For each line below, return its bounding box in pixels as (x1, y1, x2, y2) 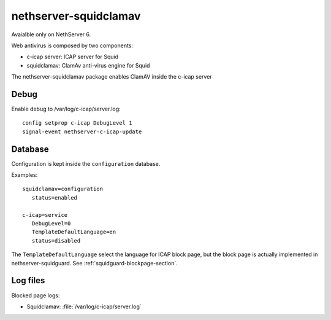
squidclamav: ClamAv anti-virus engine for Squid (26, 61, 150, 69)
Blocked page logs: (11, 292, 61, 299)
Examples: (11, 171, 38, 179)
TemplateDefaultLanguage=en (31, 228, 116, 236)
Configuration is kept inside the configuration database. (11, 160, 161, 167)
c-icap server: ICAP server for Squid (26, 53, 119, 61)
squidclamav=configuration (22, 185, 104, 193)
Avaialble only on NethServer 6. (11, 31, 91, 38)
